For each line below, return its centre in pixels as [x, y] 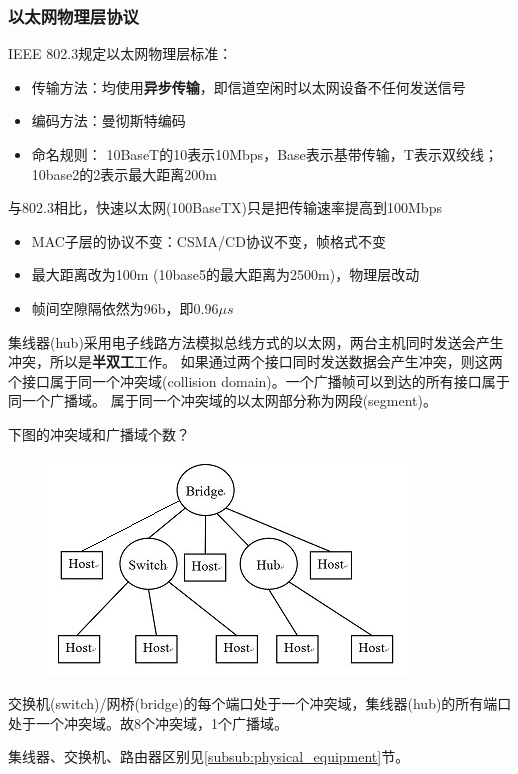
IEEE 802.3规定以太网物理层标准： [120, 53]
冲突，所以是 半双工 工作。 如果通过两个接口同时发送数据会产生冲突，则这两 [255, 361]
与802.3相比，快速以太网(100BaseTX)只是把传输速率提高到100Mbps [225, 207]
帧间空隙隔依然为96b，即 [112, 307]
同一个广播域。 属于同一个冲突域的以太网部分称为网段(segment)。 [223, 400]
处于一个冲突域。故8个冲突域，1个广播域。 [148, 722]
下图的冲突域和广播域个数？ [99, 433]
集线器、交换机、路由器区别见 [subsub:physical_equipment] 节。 [209, 756]
